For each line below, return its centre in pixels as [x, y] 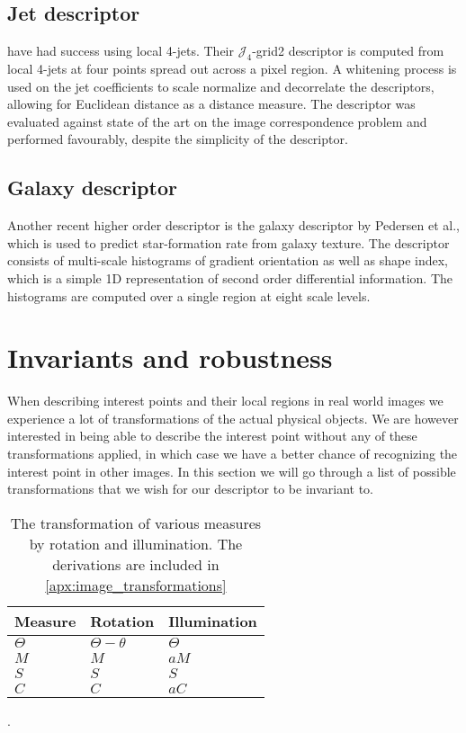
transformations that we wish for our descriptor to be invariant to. [190, 489]
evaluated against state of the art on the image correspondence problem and [217, 121]
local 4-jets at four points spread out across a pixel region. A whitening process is [232, 68]
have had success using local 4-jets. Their [121, 51]
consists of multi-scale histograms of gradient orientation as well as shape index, [228, 260]
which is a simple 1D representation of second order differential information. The [230, 277]
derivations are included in [136, 564]
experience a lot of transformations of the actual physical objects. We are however [233, 418]
